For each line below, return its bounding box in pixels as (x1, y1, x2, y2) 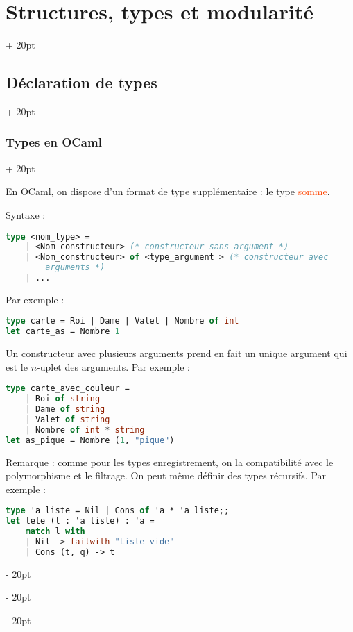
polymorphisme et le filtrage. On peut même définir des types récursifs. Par (6, 468, 327, 483)
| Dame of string (25, 404, 105, 415)
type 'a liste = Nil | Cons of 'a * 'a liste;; (6, 506, 230, 516)
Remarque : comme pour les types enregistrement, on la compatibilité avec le (6, 454, 334, 469)
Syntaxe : (6, 207, 46, 222)
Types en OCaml (6, 133, 102, 151)
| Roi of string (25, 394, 101, 404)
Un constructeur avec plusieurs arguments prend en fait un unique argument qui (6, 346, 347, 360)
